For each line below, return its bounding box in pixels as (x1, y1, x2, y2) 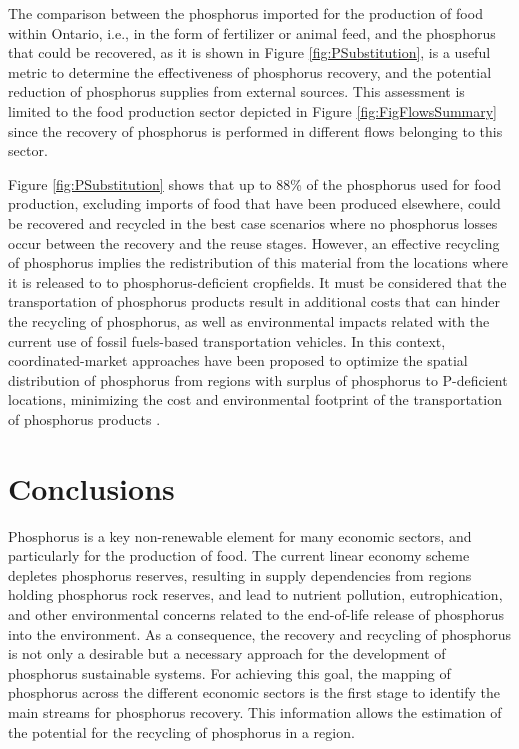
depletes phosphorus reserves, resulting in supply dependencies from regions (8, 564, 472, 585)
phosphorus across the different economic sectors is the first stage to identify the (8, 682, 501, 703)
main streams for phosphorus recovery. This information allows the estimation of (8, 701, 502, 722)
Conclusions (8, 467, 175, 508)
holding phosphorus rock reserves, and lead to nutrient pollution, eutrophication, (8, 584, 503, 605)
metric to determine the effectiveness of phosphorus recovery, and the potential (8, 61, 492, 82)
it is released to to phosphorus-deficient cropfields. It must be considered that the (8, 271, 507, 292)
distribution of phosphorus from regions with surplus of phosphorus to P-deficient (8, 369, 508, 390)
